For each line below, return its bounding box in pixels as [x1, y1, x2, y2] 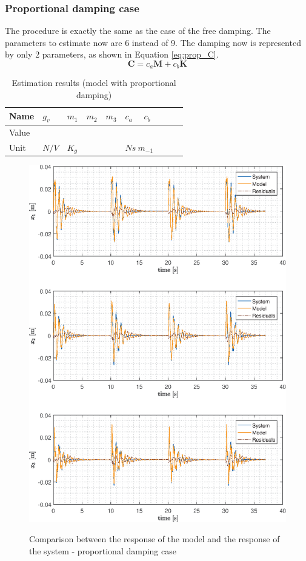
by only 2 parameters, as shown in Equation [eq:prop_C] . [5, 48, 219, 61]
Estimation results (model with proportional [12, 76, 176, 89]
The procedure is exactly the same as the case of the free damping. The [5, 24, 271, 37]
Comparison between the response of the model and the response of [29, 533, 280, 545]
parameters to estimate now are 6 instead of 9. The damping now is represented [5, 36, 301, 48]
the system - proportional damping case [29, 545, 176, 557]
